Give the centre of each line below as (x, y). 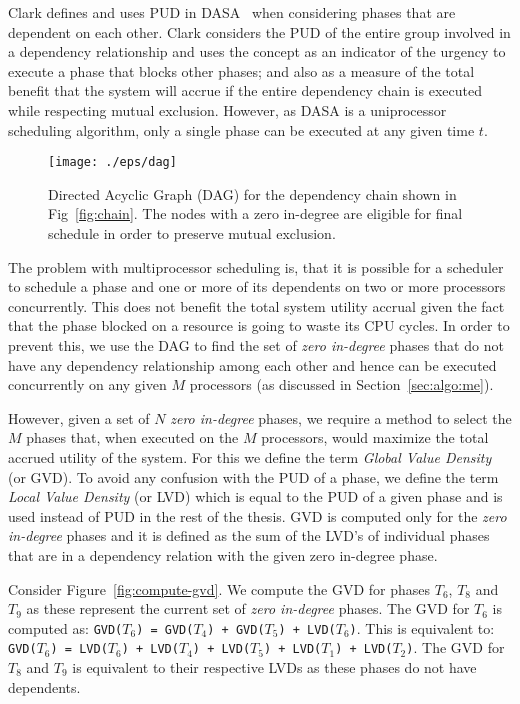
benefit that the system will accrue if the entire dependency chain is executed (245, 90)
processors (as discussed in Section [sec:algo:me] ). (341, 384)
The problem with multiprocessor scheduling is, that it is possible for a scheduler (256, 266)
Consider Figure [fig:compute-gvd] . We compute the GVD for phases (219, 588)
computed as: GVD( (65, 627)
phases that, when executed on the (132, 437)
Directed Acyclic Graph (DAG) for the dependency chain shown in (252, 193)
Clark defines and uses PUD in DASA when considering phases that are (232, 12)
